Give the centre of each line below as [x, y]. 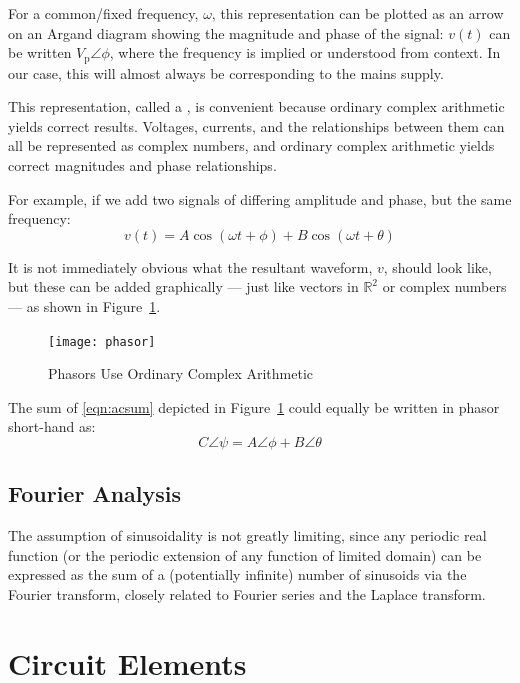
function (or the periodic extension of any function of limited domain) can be [245, 554]
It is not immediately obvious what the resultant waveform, [190, 266]
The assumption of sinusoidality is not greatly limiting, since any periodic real [247, 535]
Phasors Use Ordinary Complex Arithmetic [181, 373]
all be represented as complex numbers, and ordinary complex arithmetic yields [251, 145]
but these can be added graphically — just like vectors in [183, 286]
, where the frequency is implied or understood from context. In [305, 52]
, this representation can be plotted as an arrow [357, 13]
